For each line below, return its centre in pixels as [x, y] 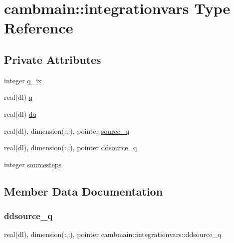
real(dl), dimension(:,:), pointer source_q [67, 130]
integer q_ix [23, 80]
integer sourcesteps [33, 164]
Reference [39, 28]
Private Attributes [53, 59]
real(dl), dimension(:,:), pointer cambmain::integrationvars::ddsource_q [113, 234]
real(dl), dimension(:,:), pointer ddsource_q [71, 147]
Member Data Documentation [84, 191]
